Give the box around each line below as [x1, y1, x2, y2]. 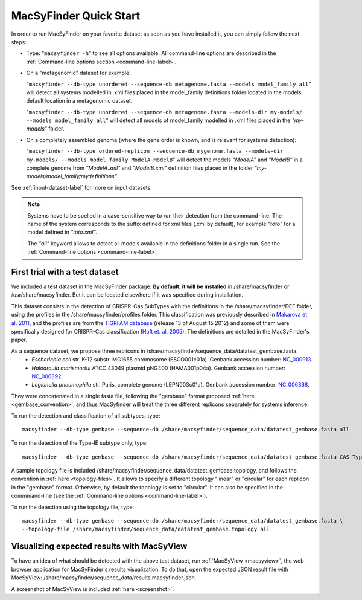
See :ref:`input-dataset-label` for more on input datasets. [11, 184, 152, 191]
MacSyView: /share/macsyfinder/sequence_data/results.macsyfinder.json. [11, 574, 197, 581]
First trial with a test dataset [11, 266, 119, 277]
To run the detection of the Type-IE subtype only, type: [11, 439, 148, 447]
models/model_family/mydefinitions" [26, 173, 118, 180]
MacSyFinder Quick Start [11, 9, 141, 22]
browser [11, 566, 33, 573]
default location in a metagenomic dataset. [26, 97, 133, 105]
